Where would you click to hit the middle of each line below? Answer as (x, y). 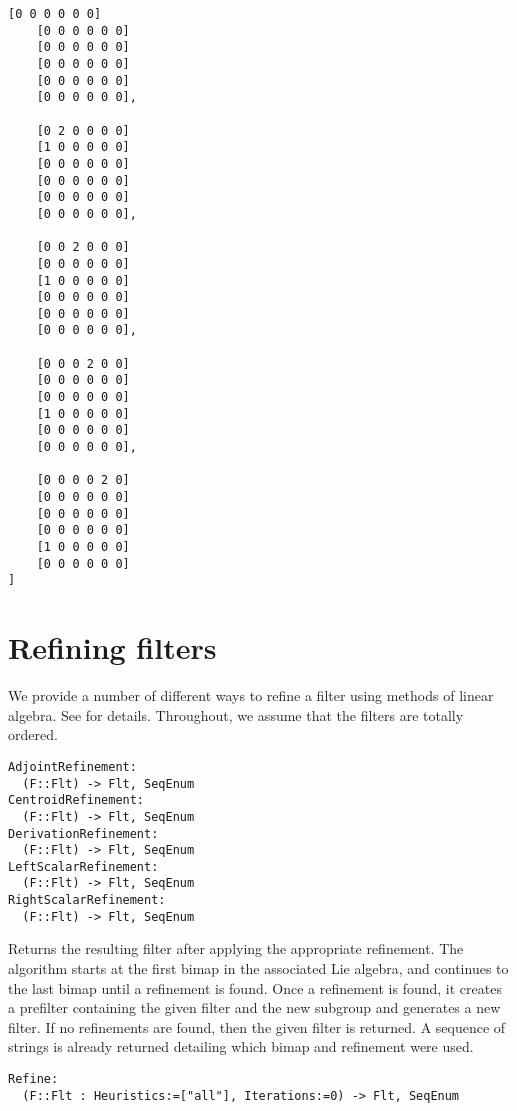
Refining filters (112, 647)
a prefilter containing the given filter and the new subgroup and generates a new (254, 1007)
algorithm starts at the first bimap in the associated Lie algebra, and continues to (258, 968)
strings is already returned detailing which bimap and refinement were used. (241, 1046)
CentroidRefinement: (76, 800)
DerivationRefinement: (83, 833)
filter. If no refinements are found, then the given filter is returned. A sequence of (257, 1026)
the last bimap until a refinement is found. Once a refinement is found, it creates (255, 987)
